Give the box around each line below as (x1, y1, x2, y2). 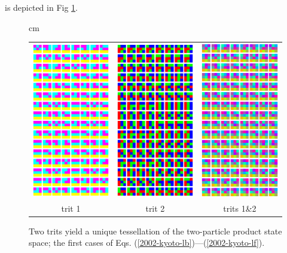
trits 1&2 (223, 202, 257, 214)
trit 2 (145, 202, 165, 214)
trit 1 (61, 202, 81, 214)
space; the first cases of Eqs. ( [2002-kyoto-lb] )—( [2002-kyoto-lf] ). (29, 236, 265, 249)
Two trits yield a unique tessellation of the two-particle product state (29, 224, 282, 237)
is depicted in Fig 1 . (5, 1, 78, 13)
